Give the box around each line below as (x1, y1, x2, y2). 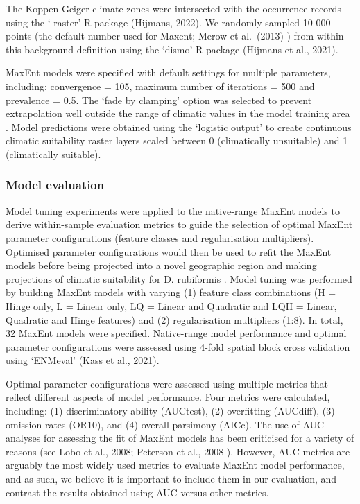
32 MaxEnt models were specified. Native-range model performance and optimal (6, 326, 347, 340)
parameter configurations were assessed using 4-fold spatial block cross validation (6, 339, 350, 354)
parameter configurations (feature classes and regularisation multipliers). (6, 230, 314, 245)
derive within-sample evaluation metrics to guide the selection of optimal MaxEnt (6, 217, 353, 232)
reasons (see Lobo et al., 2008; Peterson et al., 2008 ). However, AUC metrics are (6, 444, 350, 458)
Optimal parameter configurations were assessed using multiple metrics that (6, 376, 329, 390)
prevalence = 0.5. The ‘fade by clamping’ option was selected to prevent (6, 92, 312, 107)
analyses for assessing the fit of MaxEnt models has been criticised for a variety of (6, 431, 354, 445)
